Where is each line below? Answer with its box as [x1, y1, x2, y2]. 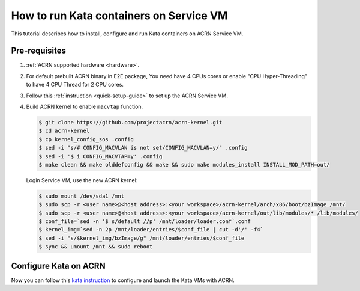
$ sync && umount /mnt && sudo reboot [38, 244, 153, 250]
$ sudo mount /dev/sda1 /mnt [38, 192, 125, 200]
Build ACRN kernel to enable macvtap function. [26, 103, 143, 111]
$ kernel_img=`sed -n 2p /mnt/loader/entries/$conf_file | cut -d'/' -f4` [38, 226, 264, 233]
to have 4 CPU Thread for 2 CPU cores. [26, 81, 124, 88]
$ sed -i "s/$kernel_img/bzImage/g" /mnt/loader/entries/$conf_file [38, 234, 245, 242]
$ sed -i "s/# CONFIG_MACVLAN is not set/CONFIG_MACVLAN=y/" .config [38, 144, 248, 152]
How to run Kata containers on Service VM [11, 9, 228, 22]
